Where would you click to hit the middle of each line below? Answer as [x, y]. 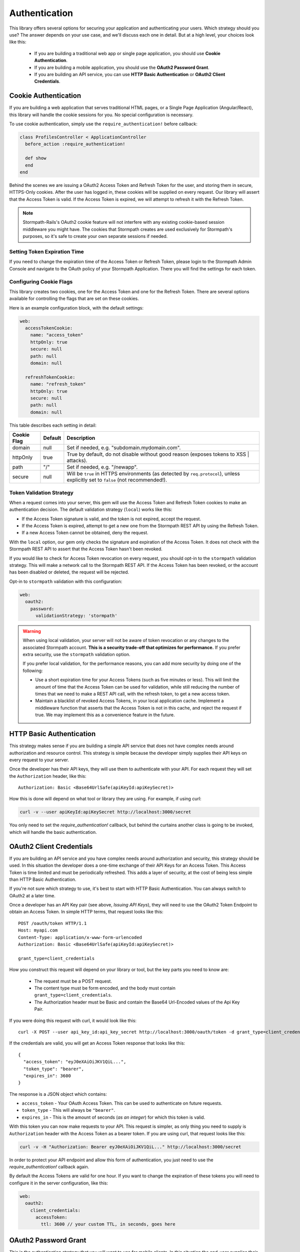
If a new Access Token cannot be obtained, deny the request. [85, 533]
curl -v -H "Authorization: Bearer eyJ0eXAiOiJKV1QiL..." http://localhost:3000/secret [130, 1147]
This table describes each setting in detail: [53, 425]
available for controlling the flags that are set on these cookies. [74, 298]
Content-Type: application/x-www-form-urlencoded [80, 937]
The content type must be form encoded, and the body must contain [105, 988]
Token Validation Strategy [41, 492]
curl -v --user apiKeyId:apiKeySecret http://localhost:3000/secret [105, 812]
